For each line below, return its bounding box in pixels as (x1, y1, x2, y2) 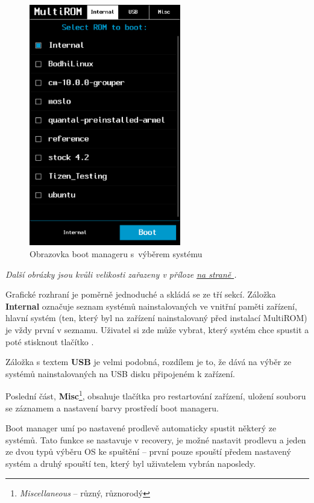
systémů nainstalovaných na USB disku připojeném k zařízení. (5, 367, 235, 380)
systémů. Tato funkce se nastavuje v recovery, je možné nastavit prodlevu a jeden (5, 433, 306, 446)
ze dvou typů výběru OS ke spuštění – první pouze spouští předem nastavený (5, 445, 291, 458)
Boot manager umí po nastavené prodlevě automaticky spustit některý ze (5, 422, 277, 434)
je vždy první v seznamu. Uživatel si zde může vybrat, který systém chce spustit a (5, 323, 309, 336)
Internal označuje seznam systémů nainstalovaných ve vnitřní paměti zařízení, (5, 299, 297, 312)
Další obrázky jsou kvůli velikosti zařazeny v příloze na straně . (5, 267, 237, 280)
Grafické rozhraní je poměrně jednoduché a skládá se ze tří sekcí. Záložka (5, 288, 276, 301)
